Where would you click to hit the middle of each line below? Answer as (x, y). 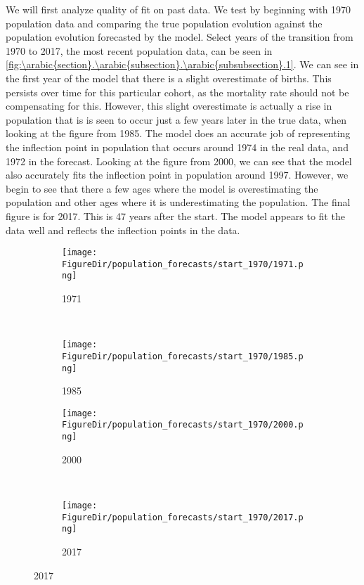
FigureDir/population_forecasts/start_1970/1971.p (183, 264)
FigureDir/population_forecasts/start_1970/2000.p (183, 425)
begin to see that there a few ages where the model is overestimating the (162, 188)
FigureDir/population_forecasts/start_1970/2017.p (183, 517)
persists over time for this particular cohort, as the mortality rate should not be (177, 92)
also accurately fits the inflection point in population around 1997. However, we (177, 175)
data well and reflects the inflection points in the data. (123, 230)
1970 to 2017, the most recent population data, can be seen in (139, 50)
